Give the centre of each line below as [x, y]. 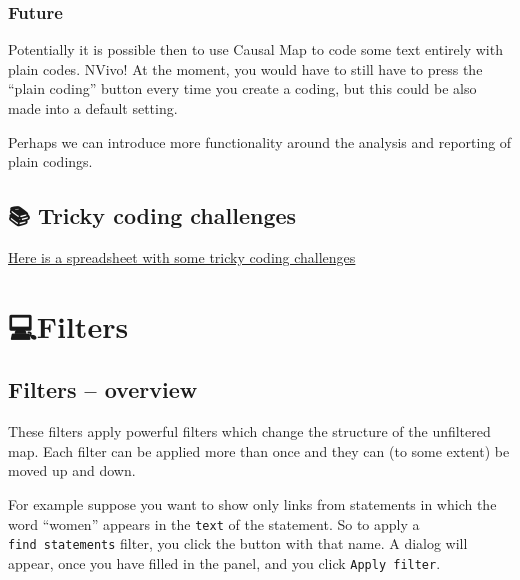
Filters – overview [103, 389]
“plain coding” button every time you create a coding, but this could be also [242, 88]
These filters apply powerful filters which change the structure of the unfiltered [249, 431]
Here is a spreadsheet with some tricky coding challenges [182, 256]
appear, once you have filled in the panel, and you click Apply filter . [224, 562]
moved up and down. [72, 470]
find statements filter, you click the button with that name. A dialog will [238, 543]
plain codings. [50, 161]
